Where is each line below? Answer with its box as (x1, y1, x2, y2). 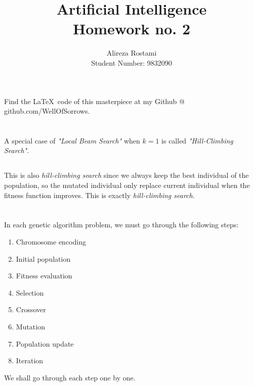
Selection (16, 287, 44, 298)
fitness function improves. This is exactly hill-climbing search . (4, 189, 195, 200)
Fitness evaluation (16, 270, 72, 281)
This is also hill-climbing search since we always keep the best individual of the (4, 170, 249, 180)
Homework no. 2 (72, 18, 191, 39)
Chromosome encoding (16, 236, 86, 247)
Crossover (16, 304, 46, 315)
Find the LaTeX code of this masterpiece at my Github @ (4, 95, 185, 106)
